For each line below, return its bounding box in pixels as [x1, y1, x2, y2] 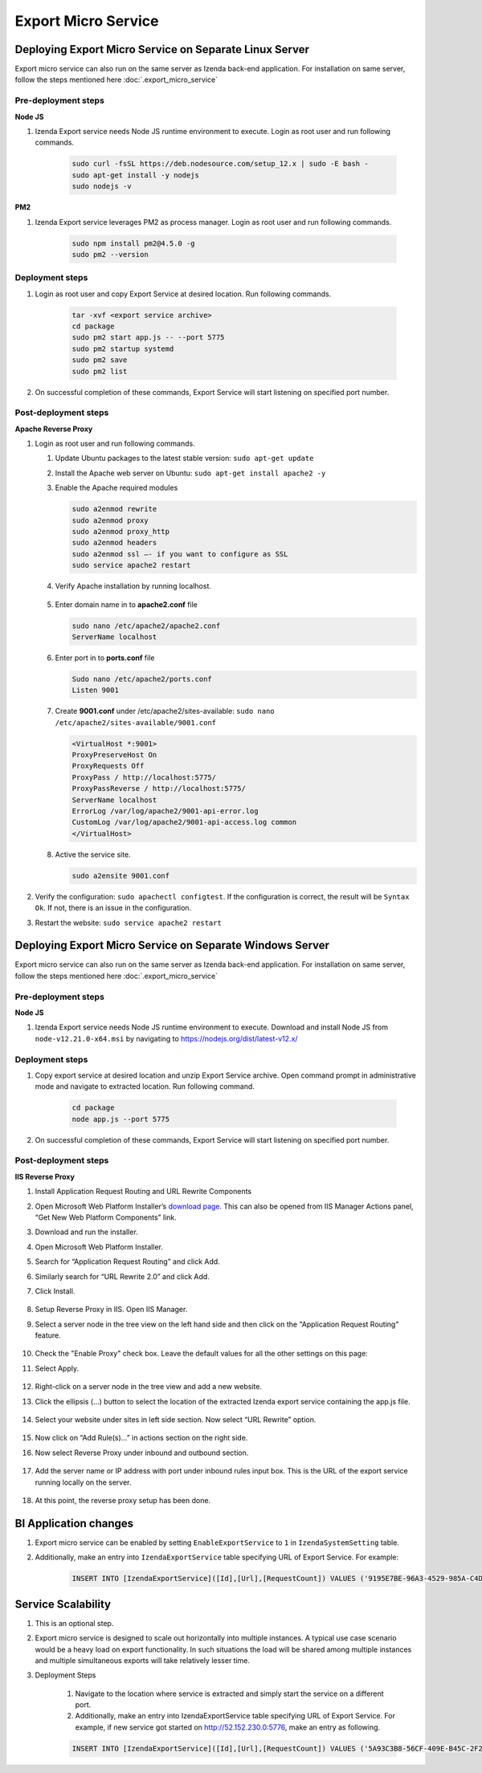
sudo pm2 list [71, 366, 128, 376]
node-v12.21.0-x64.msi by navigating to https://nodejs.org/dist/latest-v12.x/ [35, 1033, 298, 1043]
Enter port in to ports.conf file [55, 653, 155, 662]
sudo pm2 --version [71, 250, 149, 259]
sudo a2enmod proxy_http [71, 527, 170, 536]
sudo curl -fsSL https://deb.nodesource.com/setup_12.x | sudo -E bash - [71, 159, 369, 169]
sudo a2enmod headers [71, 538, 157, 548]
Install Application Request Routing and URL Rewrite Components [35, 1187, 252, 1196]
